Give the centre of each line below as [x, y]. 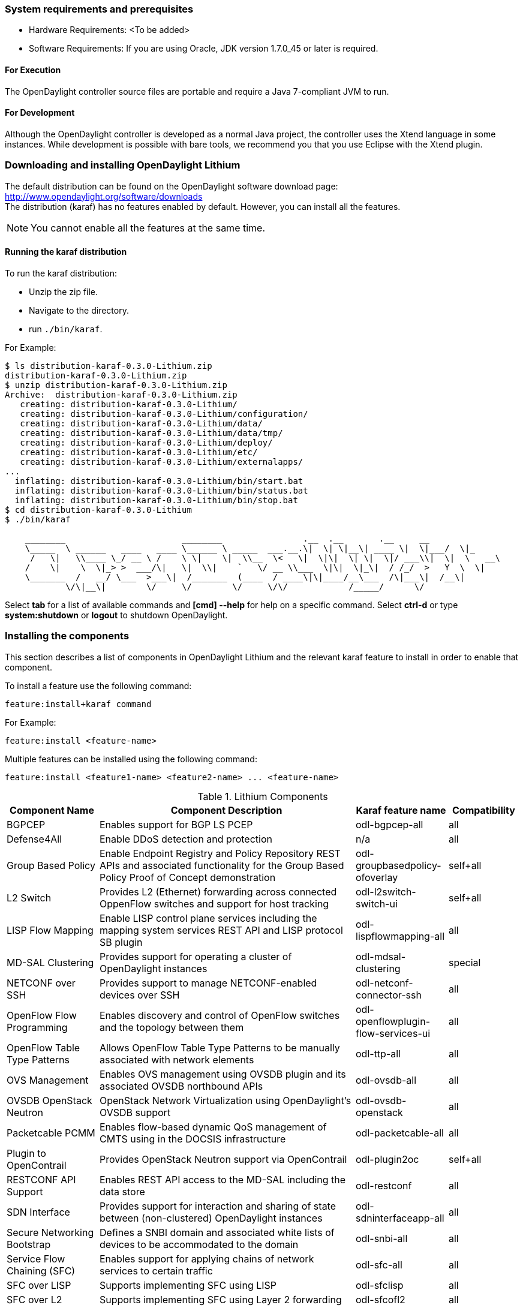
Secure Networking [50, 1232]
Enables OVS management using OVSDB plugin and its [223, 1074]
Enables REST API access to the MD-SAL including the [223, 1179]
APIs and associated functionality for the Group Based [222, 865]
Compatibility [484, 810]
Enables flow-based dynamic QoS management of [213, 1127]
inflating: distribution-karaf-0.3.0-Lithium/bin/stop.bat [156, 500]
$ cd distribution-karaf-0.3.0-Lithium [98, 509]
